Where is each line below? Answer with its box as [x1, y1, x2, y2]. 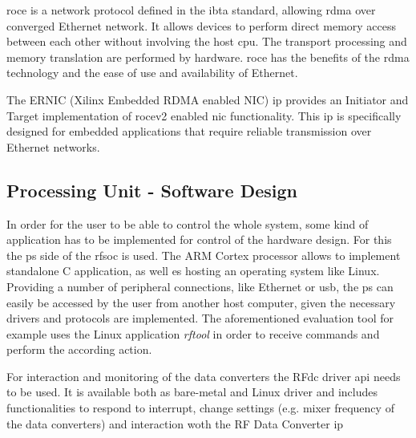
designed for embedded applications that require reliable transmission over [6, 123, 372, 140]
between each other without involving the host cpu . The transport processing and [6, 33, 407, 50]
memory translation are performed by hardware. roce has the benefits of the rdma [6, 48, 410, 65]
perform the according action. [6, 341, 152, 358]
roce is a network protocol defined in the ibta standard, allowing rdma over [6, 2, 376, 18]
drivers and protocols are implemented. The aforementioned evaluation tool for [6, 310, 394, 326]
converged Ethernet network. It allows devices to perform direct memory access [6, 17, 397, 34]
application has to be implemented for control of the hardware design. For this [6, 231, 392, 248]
